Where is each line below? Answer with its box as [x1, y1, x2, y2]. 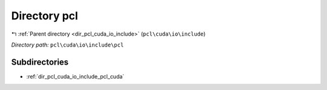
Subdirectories [11, 57, 69, 67]
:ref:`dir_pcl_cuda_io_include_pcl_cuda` [26, 72, 125, 80]
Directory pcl [11, 9, 78, 22]
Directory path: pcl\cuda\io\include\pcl [11, 41, 124, 48]
